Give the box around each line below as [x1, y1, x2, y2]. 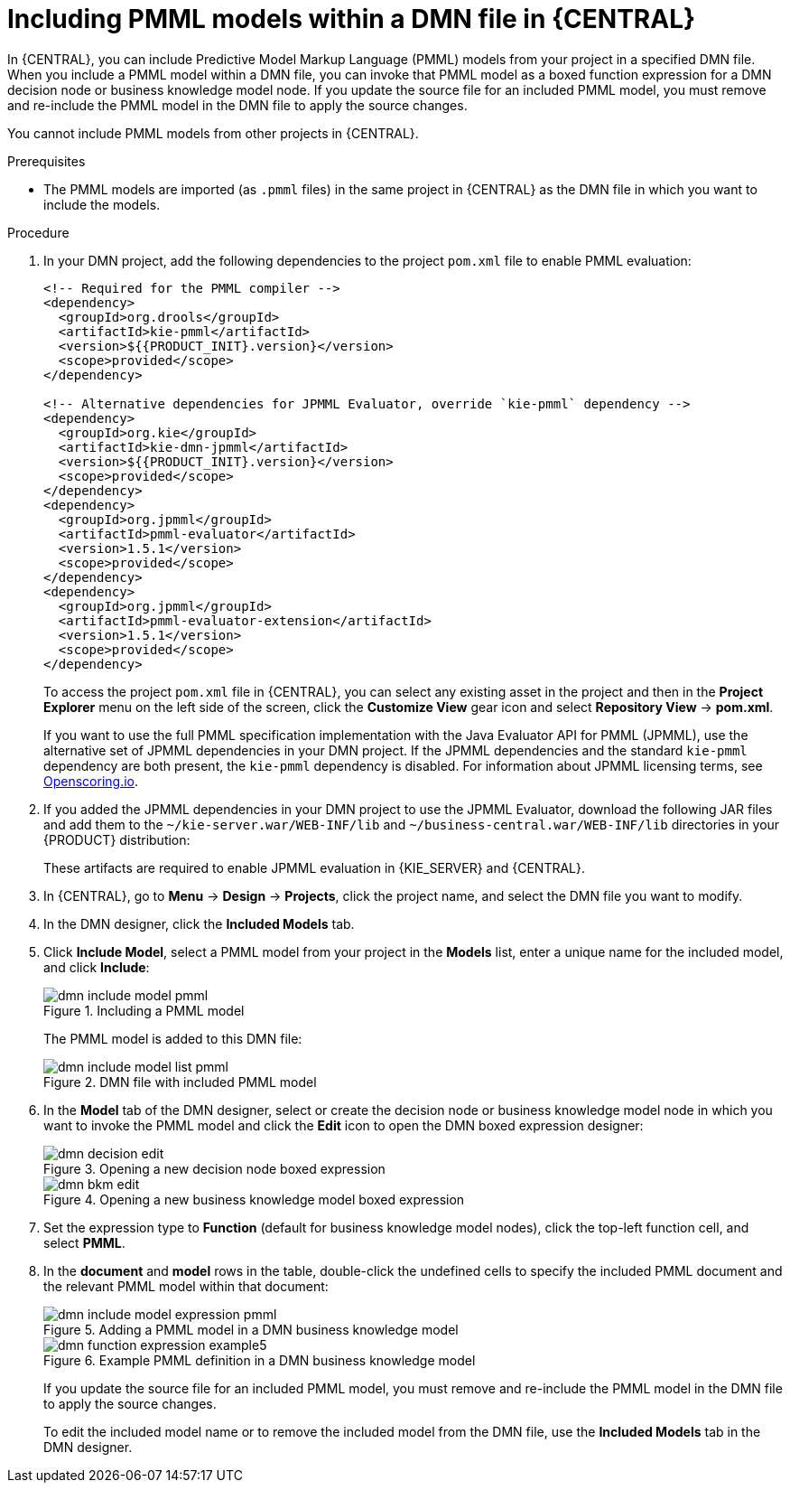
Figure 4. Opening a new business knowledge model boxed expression [43, 1191, 465, 1207]
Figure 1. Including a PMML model [43, 1002, 245, 1018]
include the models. [43, 196, 161, 212]
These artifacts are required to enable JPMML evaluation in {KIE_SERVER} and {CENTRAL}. [43, 859, 586, 876]
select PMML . [43, 1234, 125, 1251]
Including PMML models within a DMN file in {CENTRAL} [7, 4, 696, 34]
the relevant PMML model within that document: [43, 1278, 329, 1294]
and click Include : [43, 959, 150, 975]
